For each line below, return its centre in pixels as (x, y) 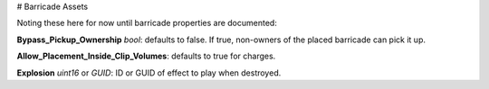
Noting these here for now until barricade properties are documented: (147, 23)
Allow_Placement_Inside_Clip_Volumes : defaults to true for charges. (146, 56)
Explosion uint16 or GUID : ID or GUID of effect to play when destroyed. (149, 73)
